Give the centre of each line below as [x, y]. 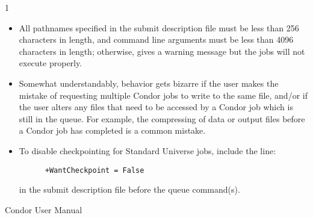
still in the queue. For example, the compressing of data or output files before [162, 118]
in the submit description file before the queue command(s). [129, 189]
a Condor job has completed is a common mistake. [112, 130]
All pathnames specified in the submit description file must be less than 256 [159, 27]
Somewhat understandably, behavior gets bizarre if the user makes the [149, 83]
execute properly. [51, 63]
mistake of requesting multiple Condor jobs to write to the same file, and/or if [163, 95]
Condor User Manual [44, 209]
